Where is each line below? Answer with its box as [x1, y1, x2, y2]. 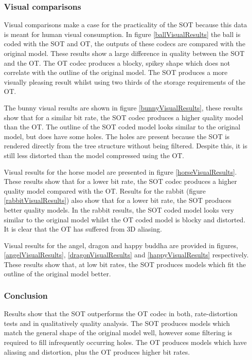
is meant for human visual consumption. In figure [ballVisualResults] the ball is [4, 29, 241, 39]
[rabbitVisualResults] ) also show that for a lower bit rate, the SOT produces [4, 195, 232, 205]
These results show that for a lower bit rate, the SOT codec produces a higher [4, 176, 237, 186]
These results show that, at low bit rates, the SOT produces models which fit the [4, 259, 246, 269]
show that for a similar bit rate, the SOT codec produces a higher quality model [4, 112, 243, 122]
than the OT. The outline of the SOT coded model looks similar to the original [4, 122, 240, 132]
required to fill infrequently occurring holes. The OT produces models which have [4, 337, 247, 347]
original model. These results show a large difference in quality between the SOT [4, 48, 245, 58]
